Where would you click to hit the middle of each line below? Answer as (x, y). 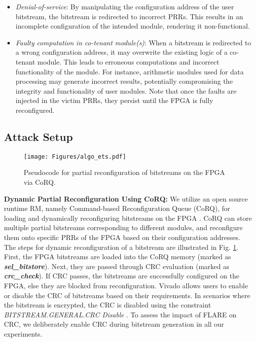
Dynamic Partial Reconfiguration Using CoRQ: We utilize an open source (126, 198)
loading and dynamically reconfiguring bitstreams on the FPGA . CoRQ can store (128, 218)
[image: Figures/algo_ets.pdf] (75, 156)
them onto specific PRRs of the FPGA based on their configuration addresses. (122, 237)
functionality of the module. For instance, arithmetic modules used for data (129, 71)
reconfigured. (35, 110)
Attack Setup (38, 136)
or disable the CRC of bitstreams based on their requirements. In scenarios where (127, 295)
